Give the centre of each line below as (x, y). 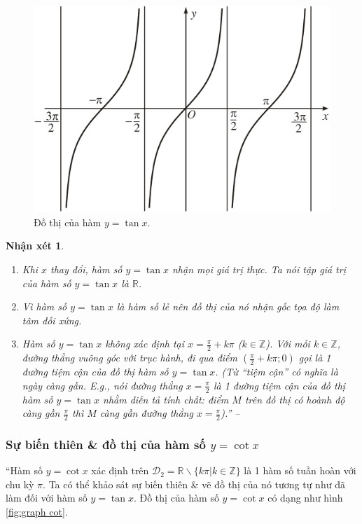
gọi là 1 (315, 358)
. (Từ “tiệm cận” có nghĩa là (277, 372)
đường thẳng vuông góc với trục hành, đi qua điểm (130, 358)
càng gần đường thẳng (146, 413)
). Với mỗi (288, 344)
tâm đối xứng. (52, 320)
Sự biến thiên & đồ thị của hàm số (106, 444)
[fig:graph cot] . (37, 512)
